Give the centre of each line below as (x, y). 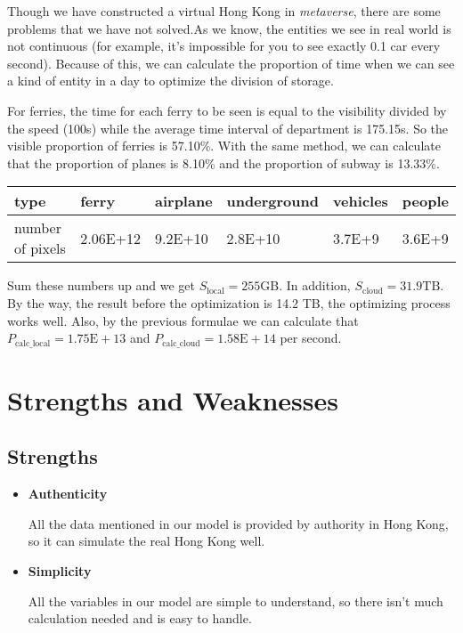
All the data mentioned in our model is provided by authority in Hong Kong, (238, 523)
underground (272, 201)
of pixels (40, 248)
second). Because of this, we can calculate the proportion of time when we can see (231, 63)
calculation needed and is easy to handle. (140, 618)
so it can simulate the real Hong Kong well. (146, 541)
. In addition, (315, 285)
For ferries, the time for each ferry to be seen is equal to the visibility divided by (227, 110)
